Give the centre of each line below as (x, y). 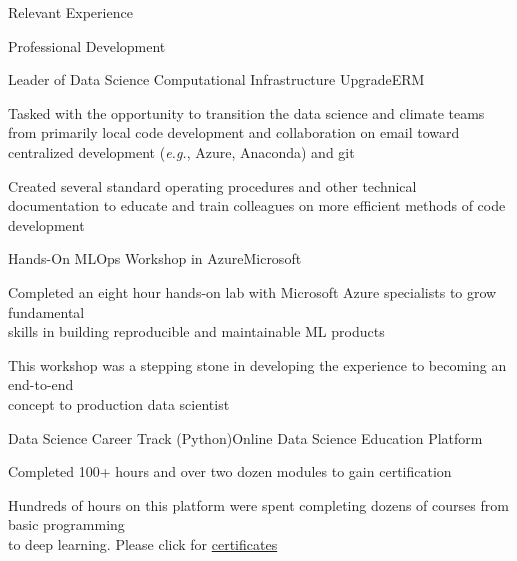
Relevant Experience (70, 12)
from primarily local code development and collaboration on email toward (234, 132)
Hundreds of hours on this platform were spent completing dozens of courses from (258, 504)
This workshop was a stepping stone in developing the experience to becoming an (257, 364)
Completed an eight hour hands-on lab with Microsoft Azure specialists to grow (252, 291)
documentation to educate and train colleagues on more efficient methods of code (257, 205)
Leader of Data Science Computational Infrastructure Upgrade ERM (216, 79)
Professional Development (87, 45)
